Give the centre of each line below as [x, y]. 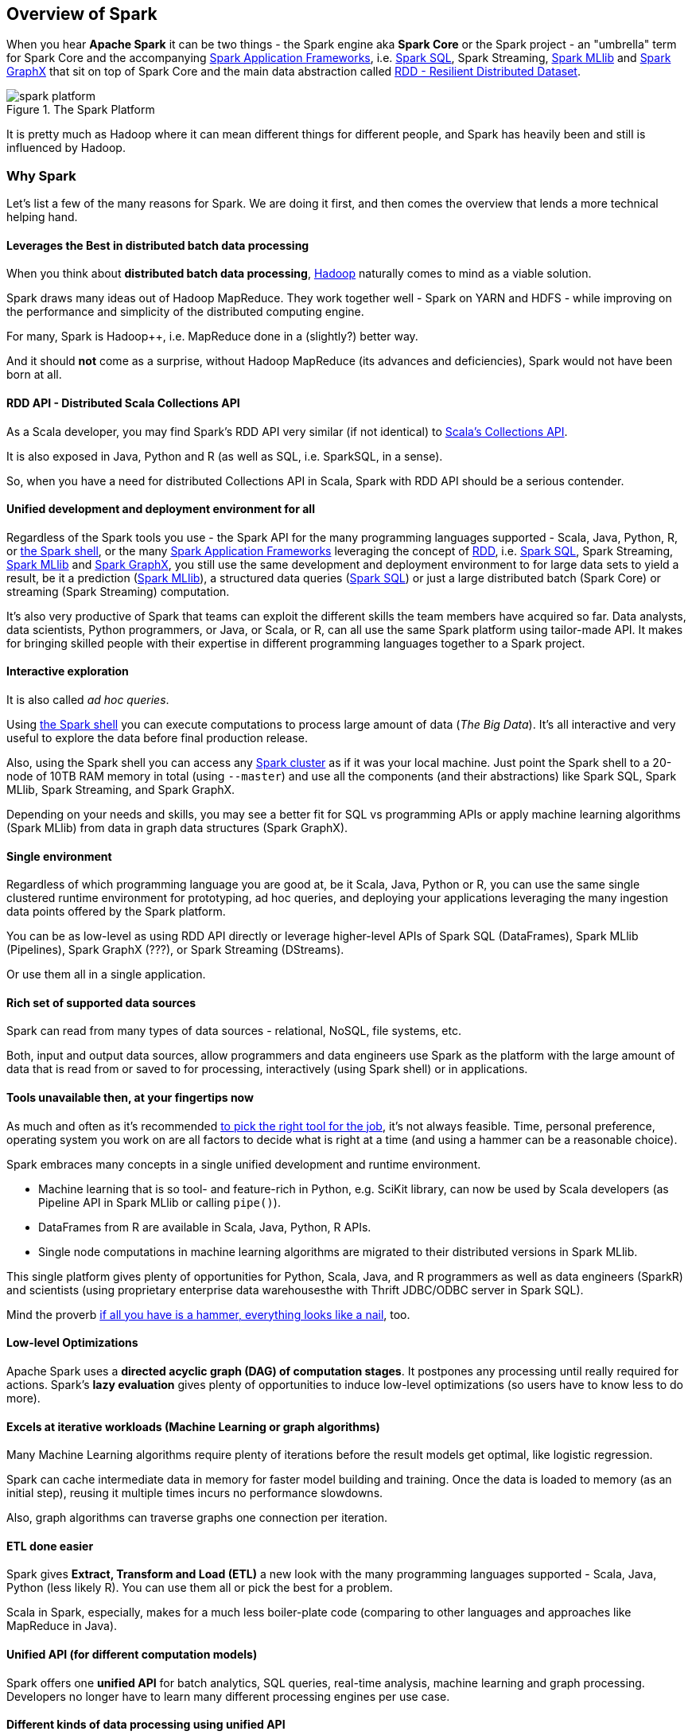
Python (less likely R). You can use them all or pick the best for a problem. [200, 1588]
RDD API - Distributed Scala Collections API [123, 403]
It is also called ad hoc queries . [88, 700]
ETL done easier [50, 1546]
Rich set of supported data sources [101, 1002]
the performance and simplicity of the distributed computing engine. [185, 312]
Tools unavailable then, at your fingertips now [130, 1098]
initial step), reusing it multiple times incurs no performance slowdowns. [195, 1493]
